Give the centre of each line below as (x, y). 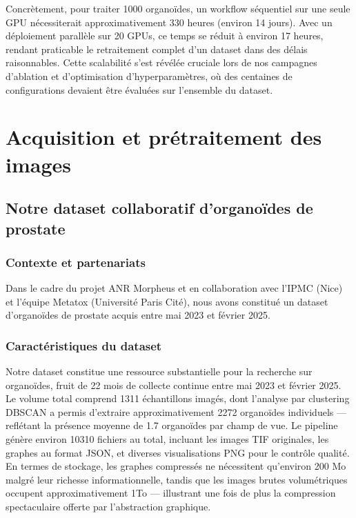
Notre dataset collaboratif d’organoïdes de (159, 208)
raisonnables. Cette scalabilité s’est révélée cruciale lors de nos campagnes (161, 62)
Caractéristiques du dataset (84, 345)
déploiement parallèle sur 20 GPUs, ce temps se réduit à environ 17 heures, (165, 36)
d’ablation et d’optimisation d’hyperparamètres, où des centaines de (149, 76)
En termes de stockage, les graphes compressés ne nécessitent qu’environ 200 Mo (176, 466)
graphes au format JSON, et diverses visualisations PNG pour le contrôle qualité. (178, 452)
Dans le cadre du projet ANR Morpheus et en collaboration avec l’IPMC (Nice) (174, 288)
